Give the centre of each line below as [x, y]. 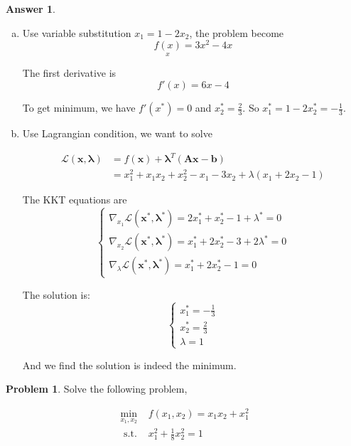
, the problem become [237, 32]
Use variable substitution [77, 32]
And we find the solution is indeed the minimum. [129, 365]
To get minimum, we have [79, 108]
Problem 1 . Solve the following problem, [97, 389]
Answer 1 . [31, 9]
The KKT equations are [75, 200]
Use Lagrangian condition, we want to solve [117, 133]
